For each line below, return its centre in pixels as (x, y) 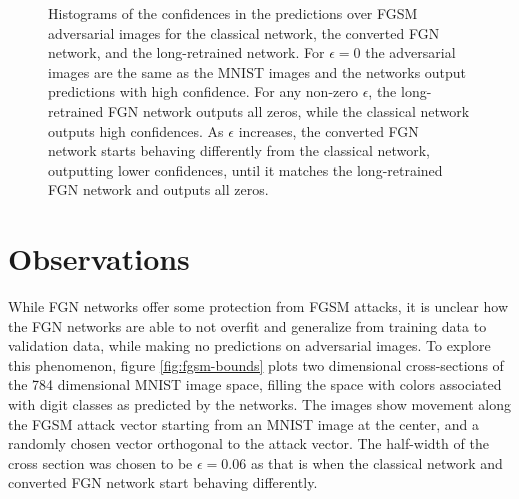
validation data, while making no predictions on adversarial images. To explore (249, 345)
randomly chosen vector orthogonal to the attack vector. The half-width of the (248, 443)
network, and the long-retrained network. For (186, 52)
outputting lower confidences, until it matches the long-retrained (245, 169)
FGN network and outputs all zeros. (158, 189)
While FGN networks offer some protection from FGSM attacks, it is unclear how (258, 306)
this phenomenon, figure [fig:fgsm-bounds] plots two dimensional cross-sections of (256, 364)
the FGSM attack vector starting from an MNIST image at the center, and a (244, 423)
